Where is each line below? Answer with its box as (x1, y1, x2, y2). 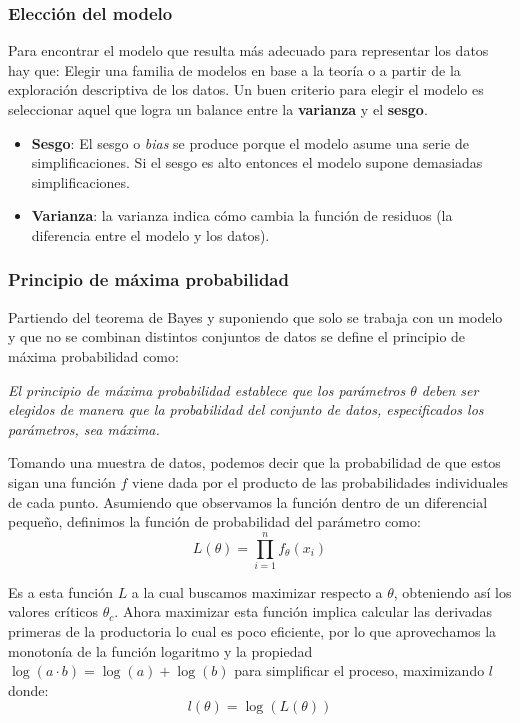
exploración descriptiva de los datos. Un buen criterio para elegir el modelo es (8, 79, 484, 100)
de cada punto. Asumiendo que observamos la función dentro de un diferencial (8, 491, 488, 512)
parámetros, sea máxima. (8, 418, 160, 439)
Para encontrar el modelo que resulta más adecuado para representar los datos (8, 40, 489, 61)
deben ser (421, 379, 479, 400)
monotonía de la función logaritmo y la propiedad (8, 640, 313, 661)
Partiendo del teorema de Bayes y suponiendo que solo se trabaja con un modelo (8, 306, 503, 327)
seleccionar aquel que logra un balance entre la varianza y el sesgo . (8, 99, 428, 119)
